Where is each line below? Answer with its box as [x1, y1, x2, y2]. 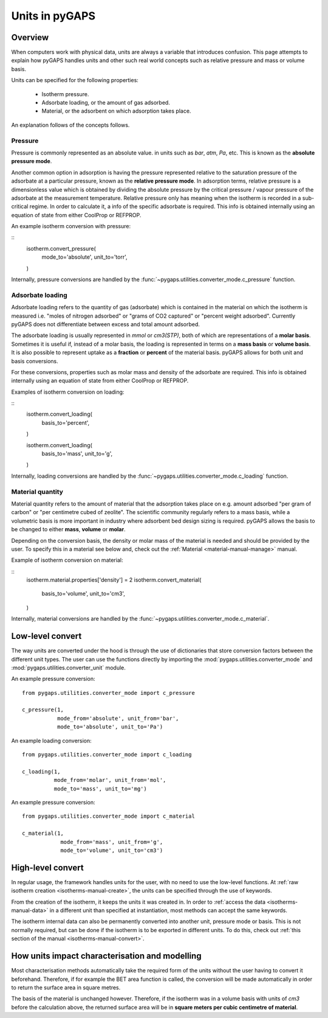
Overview [11, 32, 49, 43]
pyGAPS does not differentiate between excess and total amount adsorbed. [11, 320, 200, 328]
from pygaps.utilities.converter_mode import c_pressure [22, 689, 196, 696]
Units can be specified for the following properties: [11, 77, 139, 84]
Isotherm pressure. [41, 90, 89, 97]
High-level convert [11, 862, 84, 873]
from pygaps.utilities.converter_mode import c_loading [22, 751, 192, 758]
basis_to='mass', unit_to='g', [41, 450, 113, 458]
